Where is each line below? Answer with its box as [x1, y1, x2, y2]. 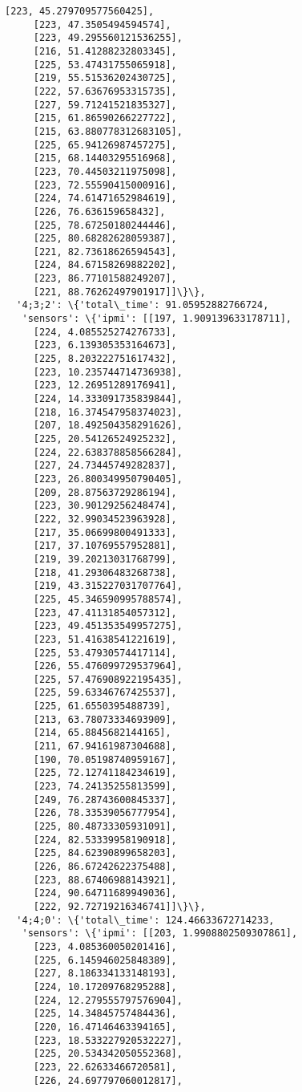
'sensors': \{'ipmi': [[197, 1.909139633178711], [22, 313, 292, 325]
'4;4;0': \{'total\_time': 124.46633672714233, [16, 914, 275, 926]
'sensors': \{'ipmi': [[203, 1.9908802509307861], [22, 928, 298, 940]
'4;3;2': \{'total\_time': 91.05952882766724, [16, 299, 269, 311]
